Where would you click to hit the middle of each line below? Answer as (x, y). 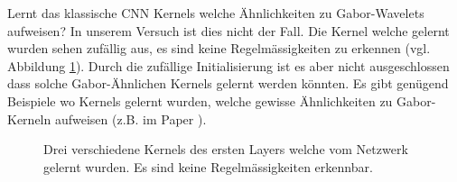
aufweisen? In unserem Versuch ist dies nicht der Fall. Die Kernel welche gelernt (228, 30)
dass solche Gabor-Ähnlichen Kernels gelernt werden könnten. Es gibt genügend (228, 83)
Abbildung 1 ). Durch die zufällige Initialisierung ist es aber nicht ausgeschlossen (228, 65)
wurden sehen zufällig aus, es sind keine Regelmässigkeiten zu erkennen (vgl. (219, 48)
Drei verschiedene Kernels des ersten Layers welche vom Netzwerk (226, 149)
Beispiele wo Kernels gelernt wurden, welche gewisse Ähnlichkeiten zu (200, 100)
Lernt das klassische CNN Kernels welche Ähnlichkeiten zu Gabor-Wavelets (216, 13)
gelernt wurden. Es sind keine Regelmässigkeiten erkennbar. (208, 166)
